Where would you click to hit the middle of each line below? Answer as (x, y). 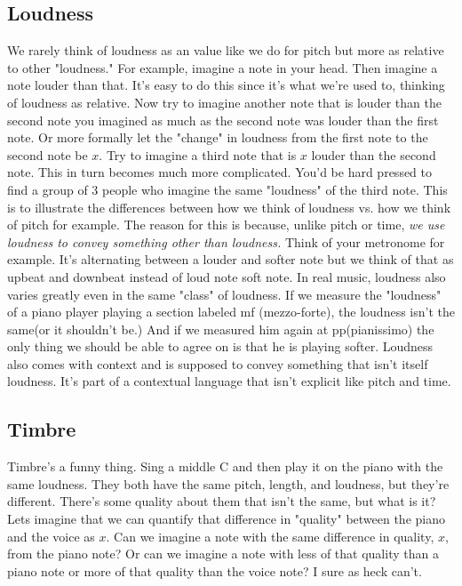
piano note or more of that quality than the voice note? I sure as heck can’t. (215, 570)
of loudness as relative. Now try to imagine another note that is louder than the (224, 102)
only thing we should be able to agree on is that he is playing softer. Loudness (220, 346)
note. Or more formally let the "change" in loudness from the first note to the (218, 137)
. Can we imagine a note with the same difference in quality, (270, 536)
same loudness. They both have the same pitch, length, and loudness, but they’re (228, 483)
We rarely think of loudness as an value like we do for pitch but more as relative (226, 50)
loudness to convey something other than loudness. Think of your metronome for (226, 241)
